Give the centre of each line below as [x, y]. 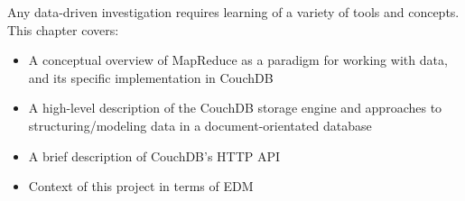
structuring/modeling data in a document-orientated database [200, 125]
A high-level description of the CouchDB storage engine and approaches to [235, 108]
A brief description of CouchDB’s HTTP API [154, 155]
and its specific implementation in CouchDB [151, 77]
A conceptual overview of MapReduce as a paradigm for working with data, [238, 60]
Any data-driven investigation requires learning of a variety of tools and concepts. [233, 12]
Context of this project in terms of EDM [141, 186]
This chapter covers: [63, 29]
